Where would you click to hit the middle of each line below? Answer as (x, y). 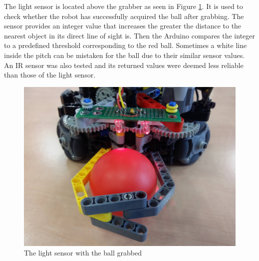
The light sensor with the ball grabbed (83, 253)
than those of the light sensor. (50, 75)
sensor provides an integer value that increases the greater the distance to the (123, 26)
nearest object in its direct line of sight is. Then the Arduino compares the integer (130, 35)
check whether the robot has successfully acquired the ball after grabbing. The (124, 16)
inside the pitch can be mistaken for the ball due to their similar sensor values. (125, 55)
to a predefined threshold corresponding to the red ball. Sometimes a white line (126, 45)
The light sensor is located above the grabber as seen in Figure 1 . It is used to (124, 6)
